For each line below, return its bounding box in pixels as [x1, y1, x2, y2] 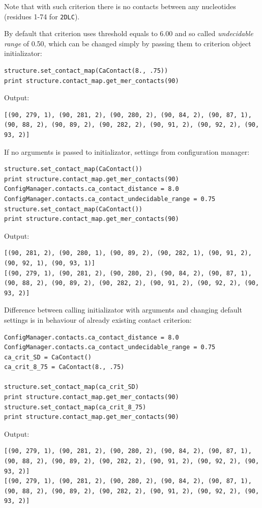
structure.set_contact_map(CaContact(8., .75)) [4, 67, 168, 75]
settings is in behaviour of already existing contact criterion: [4, 314, 192, 325]
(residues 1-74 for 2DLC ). [4, 11, 80, 21]
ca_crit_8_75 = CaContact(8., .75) [4, 363, 125, 371]
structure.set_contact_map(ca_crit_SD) [4, 383, 139, 391]
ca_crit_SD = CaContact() [4, 353, 92, 361]
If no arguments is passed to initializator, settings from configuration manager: [4, 146, 250, 157]
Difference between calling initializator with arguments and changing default [4, 304, 242, 315]
